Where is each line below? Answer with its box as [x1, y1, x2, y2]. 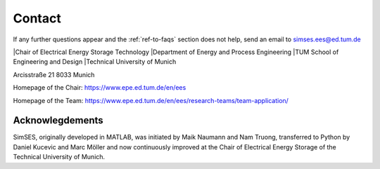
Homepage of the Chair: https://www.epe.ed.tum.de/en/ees [13, 83, 186, 92]
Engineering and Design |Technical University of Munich [13, 58, 177, 66]
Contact [13, 11, 61, 26]
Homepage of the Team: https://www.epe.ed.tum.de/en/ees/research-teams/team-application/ [13, 96, 289, 104]
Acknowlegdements [13, 114, 103, 126]
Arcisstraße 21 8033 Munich [13, 70, 95, 79]
